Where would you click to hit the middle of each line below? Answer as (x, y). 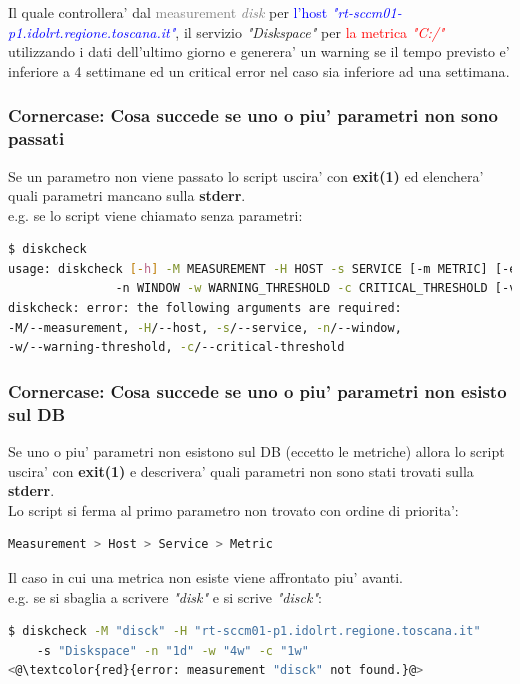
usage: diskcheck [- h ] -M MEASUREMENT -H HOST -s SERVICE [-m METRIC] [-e (262, 268)
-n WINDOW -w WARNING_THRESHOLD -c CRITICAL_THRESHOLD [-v (316, 288)
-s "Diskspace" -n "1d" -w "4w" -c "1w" (172, 650)
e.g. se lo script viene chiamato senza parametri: (155, 214)
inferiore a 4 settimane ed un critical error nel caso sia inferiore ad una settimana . (259, 70)
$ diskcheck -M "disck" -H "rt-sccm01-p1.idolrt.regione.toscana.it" (244, 631)
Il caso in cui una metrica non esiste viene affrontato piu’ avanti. (206, 576)
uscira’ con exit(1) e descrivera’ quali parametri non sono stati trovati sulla (241, 470)
